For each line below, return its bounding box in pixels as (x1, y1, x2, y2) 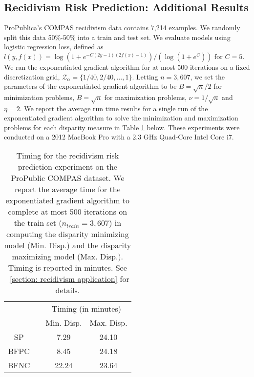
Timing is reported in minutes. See (8, 262, 127, 274)
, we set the (190, 71, 225, 81)
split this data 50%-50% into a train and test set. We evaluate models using (4, 32, 231, 42)
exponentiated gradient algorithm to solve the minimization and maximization (4, 113, 238, 123)
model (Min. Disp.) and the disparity (4, 239, 131, 251)
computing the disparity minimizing (6, 228, 129, 240)
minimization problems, (4, 92, 75, 102)
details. (55, 284, 80, 296)
